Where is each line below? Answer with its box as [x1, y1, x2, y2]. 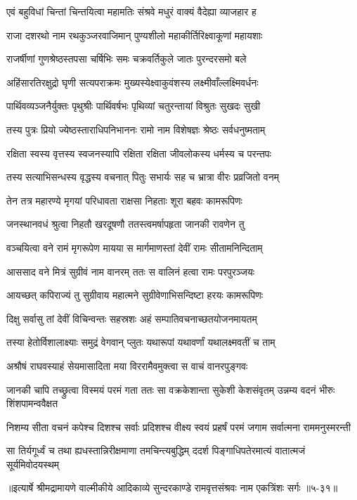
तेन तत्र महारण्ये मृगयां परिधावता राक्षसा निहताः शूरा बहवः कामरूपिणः [6, 193, 242, 207]
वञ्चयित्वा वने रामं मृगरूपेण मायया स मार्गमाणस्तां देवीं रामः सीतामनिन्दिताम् [6, 240, 263, 255]
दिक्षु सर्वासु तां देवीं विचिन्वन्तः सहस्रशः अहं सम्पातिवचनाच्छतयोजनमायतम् [6, 311, 257, 326]
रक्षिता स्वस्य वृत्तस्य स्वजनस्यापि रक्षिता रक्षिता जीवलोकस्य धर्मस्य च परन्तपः [6, 146, 271, 160]
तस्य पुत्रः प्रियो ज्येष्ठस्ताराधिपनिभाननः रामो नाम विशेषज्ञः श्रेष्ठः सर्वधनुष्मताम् [6, 122, 266, 136]
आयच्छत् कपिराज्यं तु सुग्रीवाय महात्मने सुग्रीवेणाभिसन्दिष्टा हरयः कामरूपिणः [6, 288, 264, 302]
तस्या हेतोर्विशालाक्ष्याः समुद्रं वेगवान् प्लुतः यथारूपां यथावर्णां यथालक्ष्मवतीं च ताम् [6, 335, 275, 350]
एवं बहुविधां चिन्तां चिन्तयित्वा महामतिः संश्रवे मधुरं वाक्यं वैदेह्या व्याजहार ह [6, 4, 257, 18]
